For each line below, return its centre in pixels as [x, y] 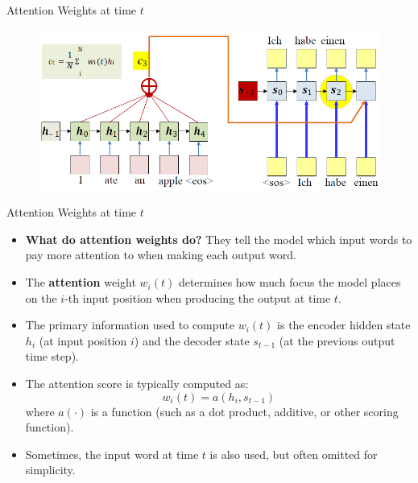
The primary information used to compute [130, 325]
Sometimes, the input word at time [112, 454]
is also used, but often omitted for [294, 454]
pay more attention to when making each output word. [161, 255]
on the [41, 297]
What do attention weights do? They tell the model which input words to [219, 239]
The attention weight [81, 282]
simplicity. [50, 470]
